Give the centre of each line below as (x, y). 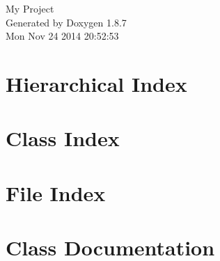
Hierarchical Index (96, 83)
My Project (30, 8)
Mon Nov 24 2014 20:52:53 (62, 36)
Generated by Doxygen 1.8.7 (66, 22)
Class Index (63, 138)
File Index (56, 192)
